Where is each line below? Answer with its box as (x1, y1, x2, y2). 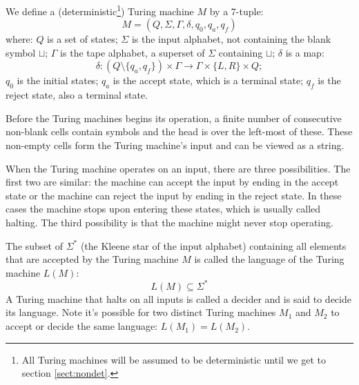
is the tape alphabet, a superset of (60, 45, 205, 59)
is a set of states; (47, 32, 118, 46)
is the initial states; (17, 73, 99, 88)
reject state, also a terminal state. (6, 88, 148, 102)
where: (6, 32, 33, 46)
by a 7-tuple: (209, 3, 264, 18)
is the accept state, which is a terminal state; (113, 73, 304, 88)
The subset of (6, 238, 63, 253)
